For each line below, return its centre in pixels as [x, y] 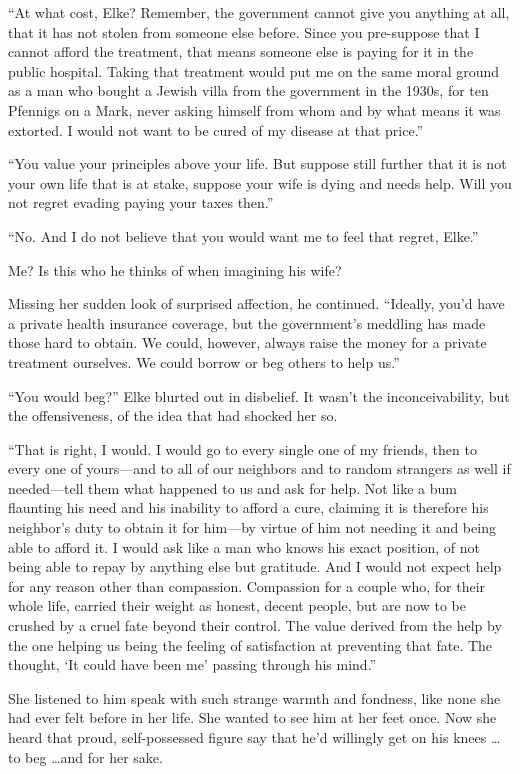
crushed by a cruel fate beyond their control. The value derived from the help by [255, 625]
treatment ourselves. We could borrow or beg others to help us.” [204, 361]
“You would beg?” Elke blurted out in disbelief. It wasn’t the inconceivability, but [259, 395]
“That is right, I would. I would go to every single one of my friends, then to [242, 448]
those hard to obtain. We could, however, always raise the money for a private [247, 342]
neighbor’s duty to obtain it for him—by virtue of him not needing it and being [252, 527]
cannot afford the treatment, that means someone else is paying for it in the [241, 51]
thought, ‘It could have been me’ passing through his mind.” [192, 664]
